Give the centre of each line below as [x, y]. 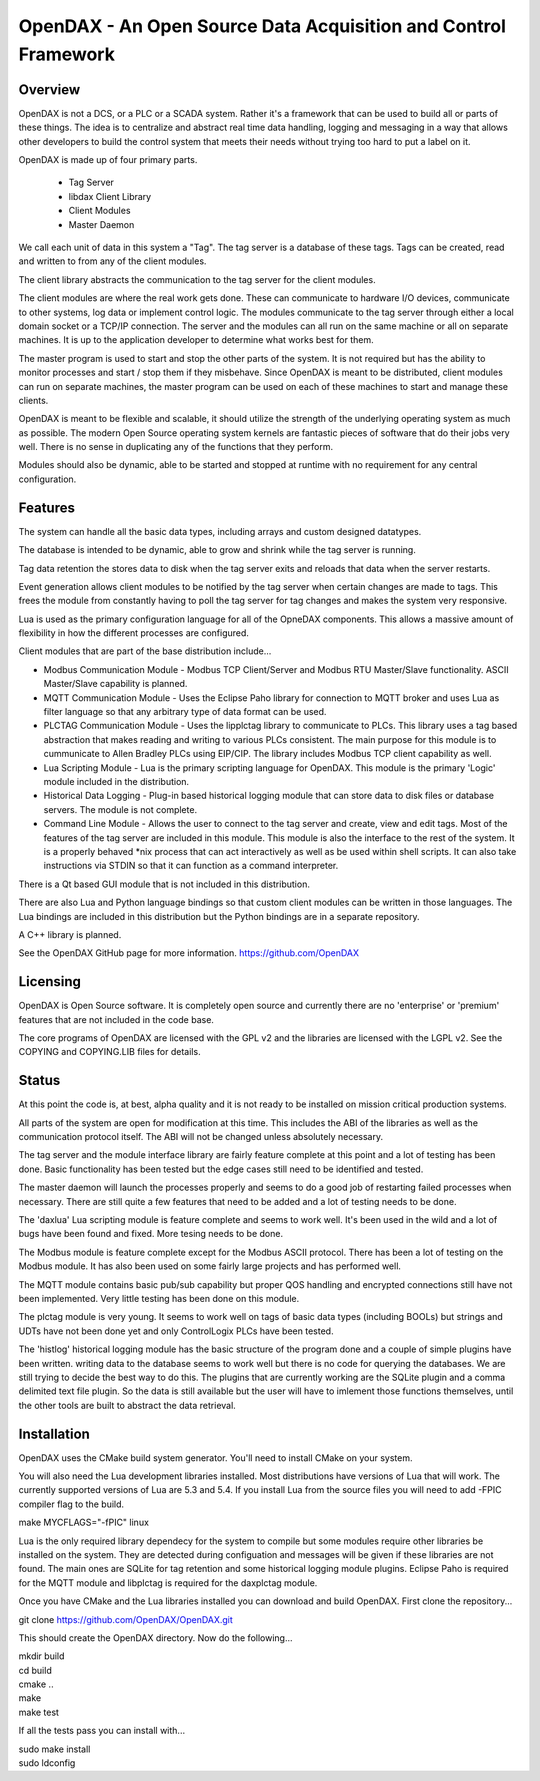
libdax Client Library [110, 196]
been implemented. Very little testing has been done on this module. [159, 1298]
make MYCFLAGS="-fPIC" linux [84, 1522]
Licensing [50, 981]
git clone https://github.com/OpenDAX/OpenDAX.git [126, 1619]
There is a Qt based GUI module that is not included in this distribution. [164, 884]
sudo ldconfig [47, 1763]
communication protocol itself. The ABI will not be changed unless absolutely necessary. [201, 1137]
